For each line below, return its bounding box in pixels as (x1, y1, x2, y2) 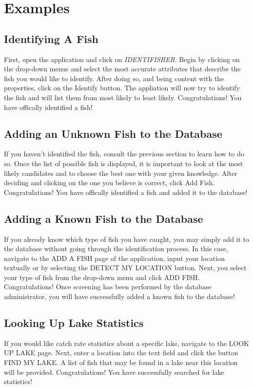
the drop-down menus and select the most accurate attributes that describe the (4, 64, 241, 74)
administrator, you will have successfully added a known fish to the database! (4, 291, 235, 302)
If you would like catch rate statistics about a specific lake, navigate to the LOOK (4, 338, 249, 348)
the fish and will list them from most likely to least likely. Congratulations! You (4, 92, 242, 102)
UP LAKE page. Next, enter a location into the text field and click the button (4, 347, 238, 358)
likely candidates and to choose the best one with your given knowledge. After (4, 168, 237, 178)
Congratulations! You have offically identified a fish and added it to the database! (4, 187, 248, 197)
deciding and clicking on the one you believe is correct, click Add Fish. (4, 177, 215, 188)
